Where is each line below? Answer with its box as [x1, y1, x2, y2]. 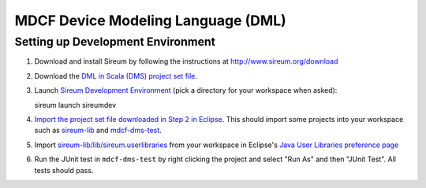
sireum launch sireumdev [34, 100, 117, 109]
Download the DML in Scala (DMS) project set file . [34, 71, 197, 80]
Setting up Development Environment [14, 35, 216, 49]
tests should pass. [34, 165, 94, 175]
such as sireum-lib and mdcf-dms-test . [34, 126, 162, 135]
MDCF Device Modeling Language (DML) [14, 12, 287, 29]
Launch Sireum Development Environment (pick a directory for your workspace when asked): [34, 86, 338, 95]
